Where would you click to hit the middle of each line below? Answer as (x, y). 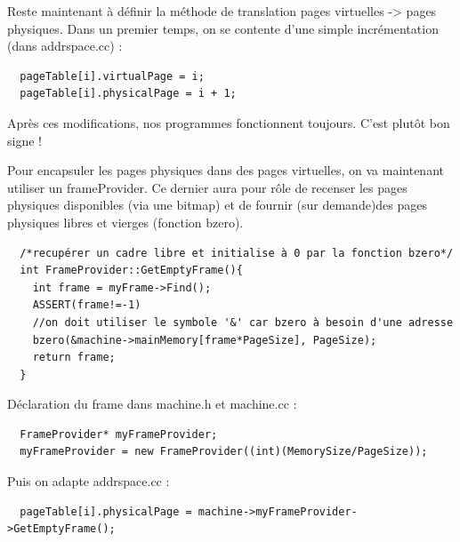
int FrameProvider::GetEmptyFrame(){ (131, 271)
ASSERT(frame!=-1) (87, 305)
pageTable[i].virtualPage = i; (112, 76)
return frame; (74, 358)
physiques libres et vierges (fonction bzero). (125, 222)
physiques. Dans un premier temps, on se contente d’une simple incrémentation (223, 28)
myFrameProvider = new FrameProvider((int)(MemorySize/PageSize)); (224, 452)
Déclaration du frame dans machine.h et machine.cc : (152, 404)
